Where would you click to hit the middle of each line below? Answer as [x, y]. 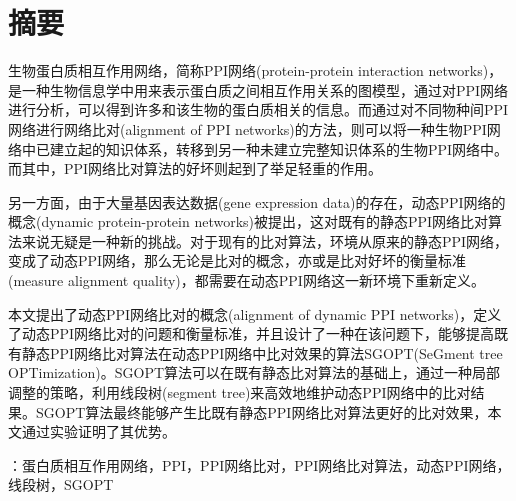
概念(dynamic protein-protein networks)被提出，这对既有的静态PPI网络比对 [248, 221]
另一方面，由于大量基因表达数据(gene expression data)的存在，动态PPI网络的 [257, 201]
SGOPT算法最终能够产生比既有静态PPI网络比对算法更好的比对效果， [261, 411]
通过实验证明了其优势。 [98, 431]
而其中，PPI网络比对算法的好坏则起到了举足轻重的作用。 [195, 168]
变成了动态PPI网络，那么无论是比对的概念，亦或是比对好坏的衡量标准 [237, 260]
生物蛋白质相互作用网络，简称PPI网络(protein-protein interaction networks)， [255, 70]
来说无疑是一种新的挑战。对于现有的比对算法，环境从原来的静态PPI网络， [265, 240]
